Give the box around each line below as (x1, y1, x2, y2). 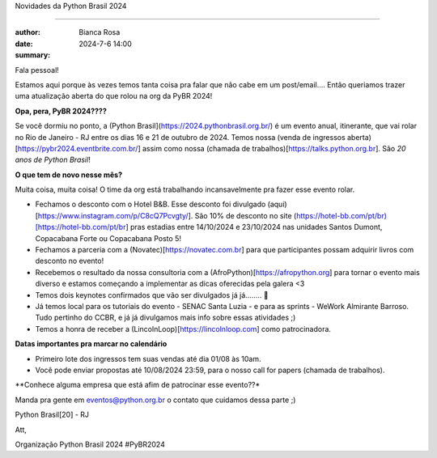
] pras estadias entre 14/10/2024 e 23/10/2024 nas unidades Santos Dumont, (125, 223, 383, 232)
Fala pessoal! (15, 65, 60, 74)
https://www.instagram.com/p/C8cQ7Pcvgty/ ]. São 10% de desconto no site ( (37, 210, 297, 220)
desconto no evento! (35, 256, 104, 266)
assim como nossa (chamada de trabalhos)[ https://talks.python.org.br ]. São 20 (142, 143, 406, 153)
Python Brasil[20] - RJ (15, 409, 89, 420)
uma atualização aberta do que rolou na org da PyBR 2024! (15, 91, 213, 101)
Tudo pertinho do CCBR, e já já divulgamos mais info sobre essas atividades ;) (35, 312, 296, 323)
